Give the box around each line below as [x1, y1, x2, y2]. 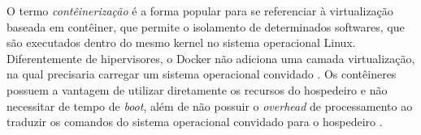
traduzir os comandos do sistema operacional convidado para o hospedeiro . [7, 113, 383, 130]
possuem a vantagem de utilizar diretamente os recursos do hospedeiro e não [7, 81, 388, 98]
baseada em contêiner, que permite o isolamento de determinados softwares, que [7, 18, 405, 35]
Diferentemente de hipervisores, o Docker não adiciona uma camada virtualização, [7, 49, 415, 66]
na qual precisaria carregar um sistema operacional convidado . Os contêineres [7, 65, 397, 82]
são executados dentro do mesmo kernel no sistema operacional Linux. [7, 34, 356, 51]
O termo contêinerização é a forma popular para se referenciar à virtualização [7, 2, 393, 19]
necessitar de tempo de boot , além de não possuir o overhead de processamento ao [7, 97, 413, 114]
